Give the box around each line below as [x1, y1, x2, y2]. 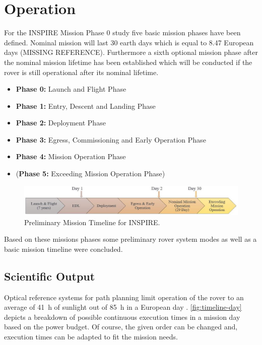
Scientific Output [4, 268, 95, 284]
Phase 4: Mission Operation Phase [16, 151, 126, 162]
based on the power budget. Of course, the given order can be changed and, [4, 321, 238, 332]
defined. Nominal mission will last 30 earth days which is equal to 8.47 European [4, 37, 254, 47]
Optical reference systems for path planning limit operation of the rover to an [4, 292, 244, 302]
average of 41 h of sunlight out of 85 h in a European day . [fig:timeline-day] [4, 302, 242, 312]
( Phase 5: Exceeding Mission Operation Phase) [16, 168, 165, 179]
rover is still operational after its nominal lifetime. [4, 66, 159, 77]
